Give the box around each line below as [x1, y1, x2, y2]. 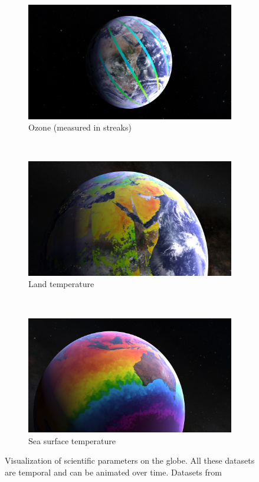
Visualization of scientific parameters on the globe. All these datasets [5, 454, 255, 467]
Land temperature [28, 278, 94, 290]
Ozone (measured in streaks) [28, 121, 132, 133]
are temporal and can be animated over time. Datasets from [5, 465, 222, 478]
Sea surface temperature [28, 434, 116, 447]
